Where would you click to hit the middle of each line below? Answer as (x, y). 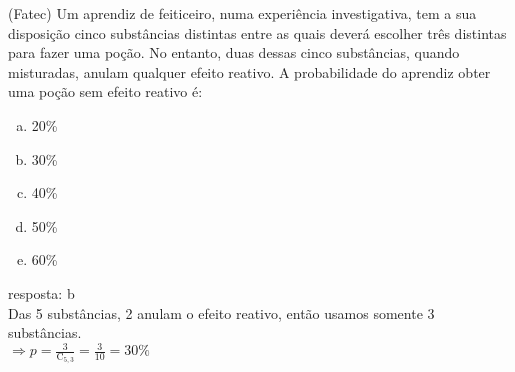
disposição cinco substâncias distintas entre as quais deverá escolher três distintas (257, 32)
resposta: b (41, 292)
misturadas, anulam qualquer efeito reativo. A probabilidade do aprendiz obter (249, 71)
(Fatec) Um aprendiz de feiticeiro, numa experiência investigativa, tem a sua (242, 13)
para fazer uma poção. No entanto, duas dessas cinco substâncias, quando (234, 52)
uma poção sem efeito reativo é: (105, 91)
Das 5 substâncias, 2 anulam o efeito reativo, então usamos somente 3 (221, 312)
